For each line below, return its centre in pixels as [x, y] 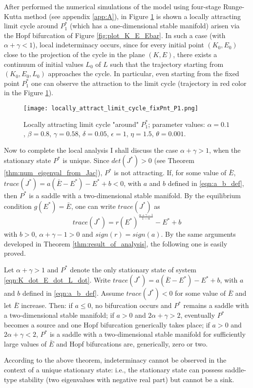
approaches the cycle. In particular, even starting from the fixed [144, 73]
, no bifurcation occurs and [131, 305]
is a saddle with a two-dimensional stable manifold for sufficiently [148, 334]
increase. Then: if [47, 305]
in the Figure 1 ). [29, 92]
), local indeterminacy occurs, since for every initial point [118, 45]
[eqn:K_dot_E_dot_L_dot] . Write [57, 280]
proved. [15, 253]
